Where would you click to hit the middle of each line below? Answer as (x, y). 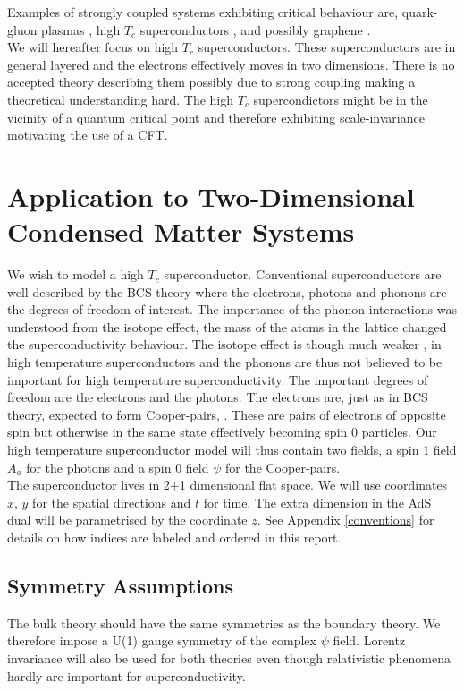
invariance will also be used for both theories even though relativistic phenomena (229, 657)
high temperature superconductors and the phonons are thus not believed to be (225, 362)
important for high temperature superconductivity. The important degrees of (218, 379)
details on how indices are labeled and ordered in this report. (174, 537)
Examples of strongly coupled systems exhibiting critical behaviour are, (203, 12)
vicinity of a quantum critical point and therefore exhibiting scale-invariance (216, 117)
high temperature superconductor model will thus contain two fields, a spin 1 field (232, 449)
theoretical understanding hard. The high (121, 99)
